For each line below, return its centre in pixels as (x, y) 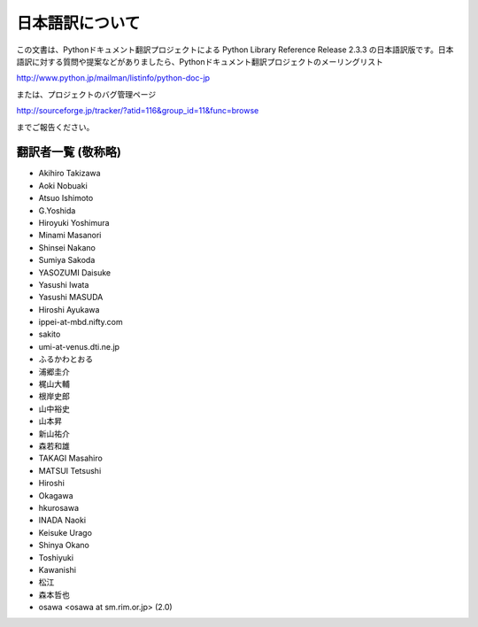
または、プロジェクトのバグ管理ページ (86, 94)
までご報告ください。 (55, 127)
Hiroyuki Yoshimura (74, 222)
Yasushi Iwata (64, 284)
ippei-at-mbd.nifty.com (81, 322)
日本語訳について (78, 23)
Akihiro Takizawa (69, 174)
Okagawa (56, 495)
